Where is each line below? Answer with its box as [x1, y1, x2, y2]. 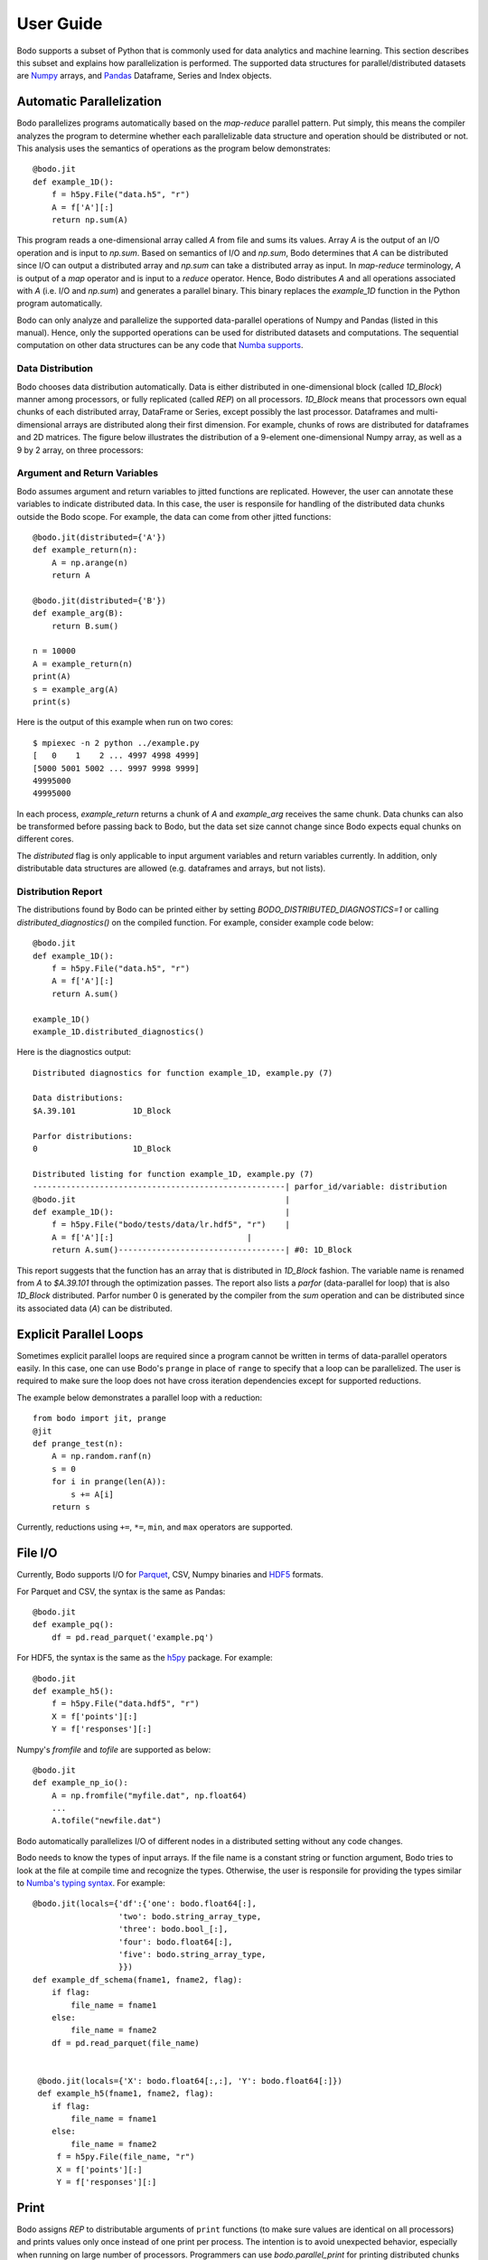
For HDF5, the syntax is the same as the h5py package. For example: [16, 1653, 273, 1663]
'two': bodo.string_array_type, [117, 1911, 262, 1921]
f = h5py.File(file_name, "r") [56, 2152, 195, 2162]
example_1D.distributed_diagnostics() [33, 1026, 205, 1037]
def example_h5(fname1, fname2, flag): [37, 2088, 214, 2099]
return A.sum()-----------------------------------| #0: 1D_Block [51, 1245, 352, 1256]
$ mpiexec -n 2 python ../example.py [33, 738, 201, 748]
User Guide [16, 14, 103, 33]
